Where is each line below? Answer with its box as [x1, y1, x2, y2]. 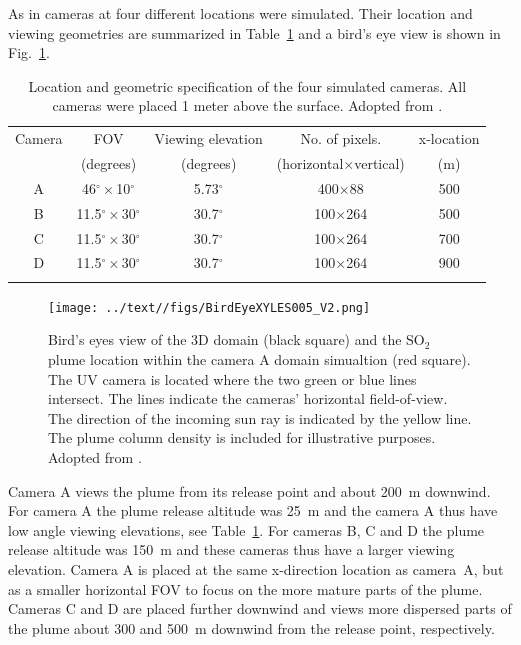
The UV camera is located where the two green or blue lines [48, 368, 417, 389]
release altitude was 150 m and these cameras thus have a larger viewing [8, 539, 455, 560]
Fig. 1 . [8, 42, 50, 63]
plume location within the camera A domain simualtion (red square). [48, 349, 471, 370]
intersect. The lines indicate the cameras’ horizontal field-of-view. [48, 388, 448, 409]
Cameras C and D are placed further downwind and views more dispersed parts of [8, 598, 512, 619]
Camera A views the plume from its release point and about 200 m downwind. [8, 480, 491, 501]
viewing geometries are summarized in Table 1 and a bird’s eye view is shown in [8, 22, 501, 43]
